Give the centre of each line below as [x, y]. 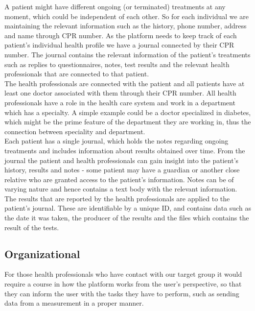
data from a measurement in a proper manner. [74, 303]
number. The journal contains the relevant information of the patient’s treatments [127, 54]
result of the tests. [32, 227]
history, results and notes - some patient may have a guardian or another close [122, 170]
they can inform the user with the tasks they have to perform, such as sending [122, 293]
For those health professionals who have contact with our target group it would [123, 274]
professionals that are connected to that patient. [77, 74]
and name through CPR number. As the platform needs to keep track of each [121, 35]
